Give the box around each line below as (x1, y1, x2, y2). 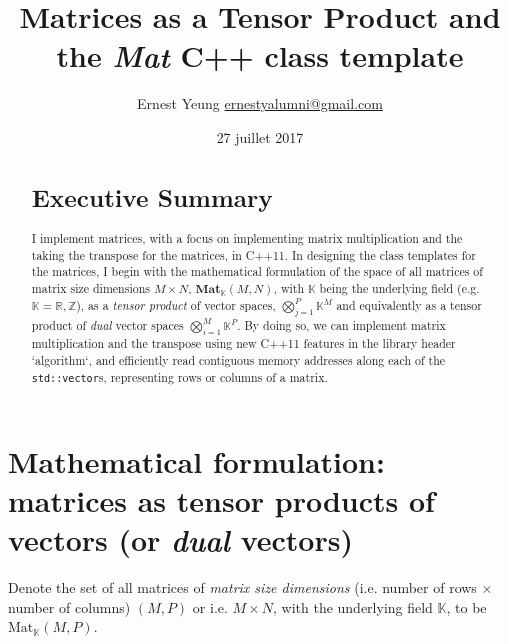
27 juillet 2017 (216, 126, 304, 147)
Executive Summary (31, 179, 273, 214)
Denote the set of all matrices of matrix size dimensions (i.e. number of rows (8, 577, 477, 598)
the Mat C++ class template (56, 35, 464, 77)
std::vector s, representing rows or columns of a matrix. (31, 368, 328, 385)
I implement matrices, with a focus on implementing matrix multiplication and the (31, 230, 463, 247)
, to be (446, 596, 487, 617)
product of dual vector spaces (31, 317, 184, 334)
